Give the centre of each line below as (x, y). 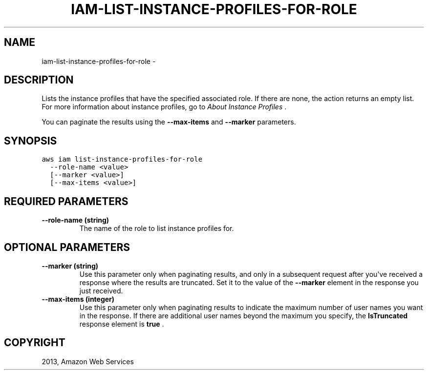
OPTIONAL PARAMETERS (67, 247)
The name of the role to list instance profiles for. (157, 229)
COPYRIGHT (35, 343)
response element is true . (122, 324)
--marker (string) (70, 266)
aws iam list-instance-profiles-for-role (122, 159)
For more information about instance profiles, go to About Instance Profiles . (164, 107)
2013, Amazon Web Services (88, 361)
